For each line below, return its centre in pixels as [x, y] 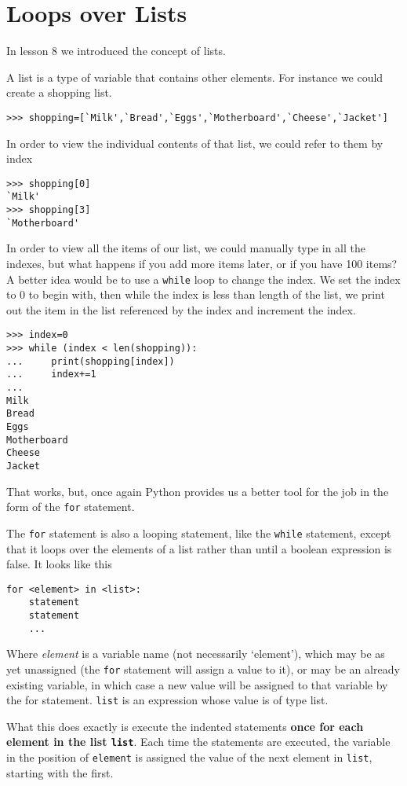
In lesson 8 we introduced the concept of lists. [116, 51]
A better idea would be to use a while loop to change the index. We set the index [203, 279]
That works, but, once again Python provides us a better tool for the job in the [198, 491]
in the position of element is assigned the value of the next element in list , [189, 757]
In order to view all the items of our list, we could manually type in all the [186, 248]
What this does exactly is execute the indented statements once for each [185, 726]
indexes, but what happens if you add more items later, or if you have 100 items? [202, 263]
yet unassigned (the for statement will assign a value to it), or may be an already [203, 668]
